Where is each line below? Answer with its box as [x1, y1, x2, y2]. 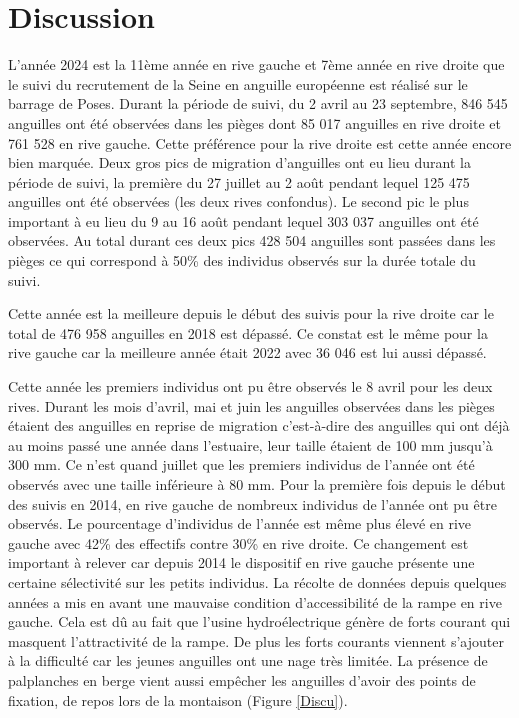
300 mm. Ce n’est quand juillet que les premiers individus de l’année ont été [8, 454, 475, 475]
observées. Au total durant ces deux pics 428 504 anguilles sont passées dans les [8, 230, 496, 251]
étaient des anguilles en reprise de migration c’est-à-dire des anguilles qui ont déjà [8, 415, 510, 436]
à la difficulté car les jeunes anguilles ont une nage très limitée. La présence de [8, 650, 488, 671]
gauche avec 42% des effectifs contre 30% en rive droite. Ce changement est [8, 532, 469, 553]
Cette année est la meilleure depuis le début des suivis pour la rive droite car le [8, 303, 494, 324]
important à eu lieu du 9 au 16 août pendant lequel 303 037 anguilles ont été [8, 210, 479, 231]
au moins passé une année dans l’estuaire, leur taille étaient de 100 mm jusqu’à [8, 434, 493, 455]
